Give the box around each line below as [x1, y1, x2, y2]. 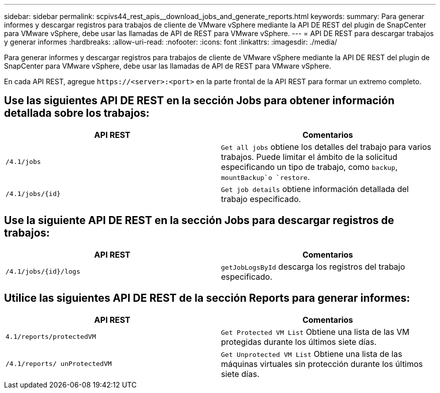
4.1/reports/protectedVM [6, 333, 96, 341]
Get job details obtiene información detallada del [221, 183, 409, 194]
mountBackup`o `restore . [221, 171, 310, 182]
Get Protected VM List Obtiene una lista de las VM [221, 326, 409, 337]
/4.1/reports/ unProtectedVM [6, 360, 112, 368]
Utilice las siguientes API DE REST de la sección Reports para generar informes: [4, 292, 410, 305]
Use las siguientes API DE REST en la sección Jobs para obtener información [4, 94, 395, 107]
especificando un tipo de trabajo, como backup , [221, 161, 398, 172]
